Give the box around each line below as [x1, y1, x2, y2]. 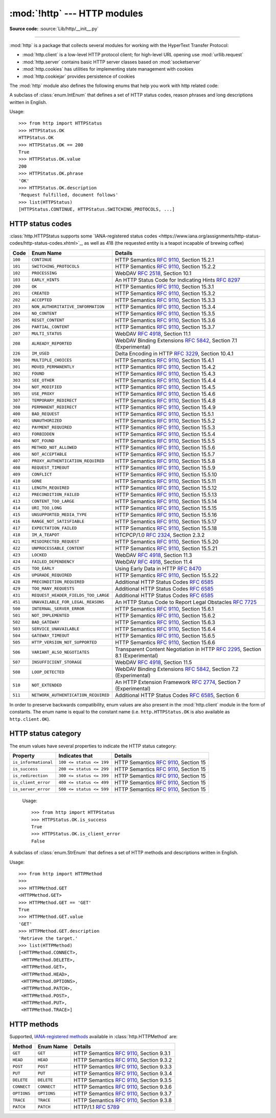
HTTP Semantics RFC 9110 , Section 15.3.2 [115, 290, 216, 297]
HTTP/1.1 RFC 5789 [73, 1103, 120, 1110]
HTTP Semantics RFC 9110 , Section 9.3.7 [73, 1090, 172, 1097]
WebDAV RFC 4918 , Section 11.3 [115, 551, 192, 558]
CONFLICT [31, 471, 52, 477]
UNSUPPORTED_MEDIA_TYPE [31, 512, 87, 518]
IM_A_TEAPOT [31, 532, 60, 537]
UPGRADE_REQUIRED [31, 572, 72, 578]
